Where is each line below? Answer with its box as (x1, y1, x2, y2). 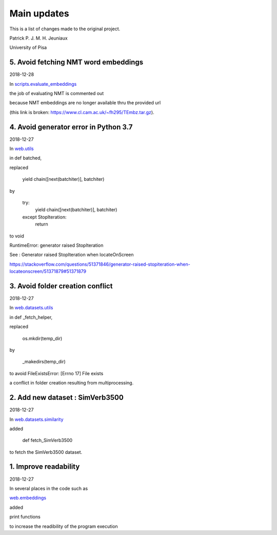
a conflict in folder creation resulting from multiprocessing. (9, 380, 134, 386)
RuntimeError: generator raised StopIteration (9, 242, 104, 248)
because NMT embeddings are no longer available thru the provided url (9, 100, 161, 106)
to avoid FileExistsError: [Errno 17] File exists (9, 370, 104, 376)
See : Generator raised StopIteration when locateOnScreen (9, 252, 134, 258)
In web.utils (9, 145, 34, 152)
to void (9, 233, 24, 239)
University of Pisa (9, 44, 47, 51)
